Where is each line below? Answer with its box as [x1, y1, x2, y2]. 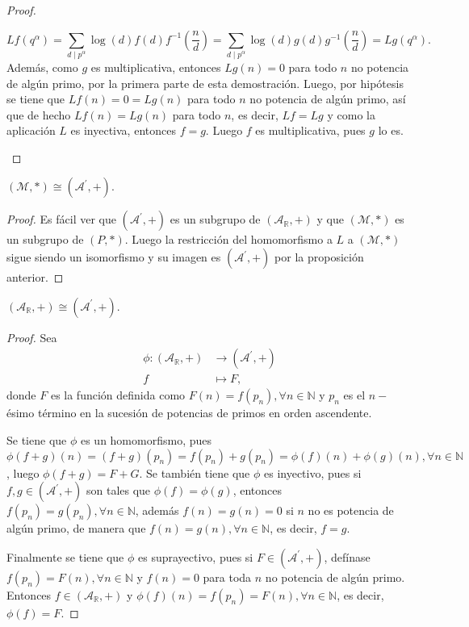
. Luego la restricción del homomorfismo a [124, 231, 333, 248]
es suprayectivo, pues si [137, 548, 253, 565]
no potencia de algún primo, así [249, 90, 406, 107]
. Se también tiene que [139, 464, 250, 481]
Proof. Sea [6, 328, 57, 345]
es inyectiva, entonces [70, 122, 176, 139]
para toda [203, 568, 252, 585]
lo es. [378, 122, 404, 139]
